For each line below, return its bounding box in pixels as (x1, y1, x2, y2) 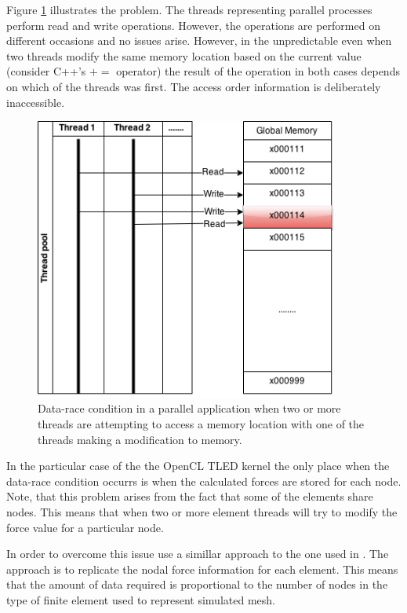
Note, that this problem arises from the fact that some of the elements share (6, 488, 373, 505)
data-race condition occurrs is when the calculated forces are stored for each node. (6, 472, 402, 489)
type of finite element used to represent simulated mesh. (6, 592, 275, 608)
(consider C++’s (6, 63, 86, 79)
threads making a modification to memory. (38, 431, 242, 447)
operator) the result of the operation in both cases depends (116, 63, 400, 79)
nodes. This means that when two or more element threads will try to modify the (6, 504, 398, 520)
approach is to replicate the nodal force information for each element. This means (6, 560, 398, 577)
